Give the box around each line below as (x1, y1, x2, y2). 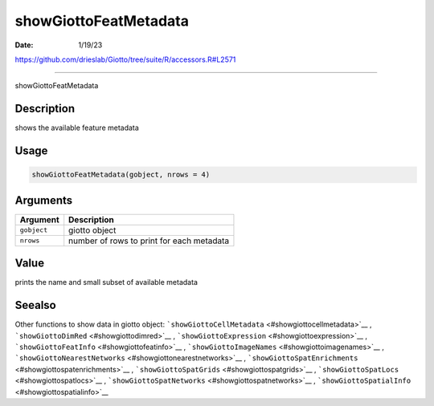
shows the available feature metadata (14, 123, 140, 132)
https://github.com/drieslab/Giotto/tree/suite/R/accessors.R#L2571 (14, 55, 236, 64)
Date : (14, 40, 34, 50)
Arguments (14, 193, 73, 207)
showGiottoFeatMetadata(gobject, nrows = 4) (31, 170, 211, 180)
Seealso (14, 298, 56, 312)
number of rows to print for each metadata (68, 235, 230, 246)
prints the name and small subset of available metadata (14, 278, 199, 287)
